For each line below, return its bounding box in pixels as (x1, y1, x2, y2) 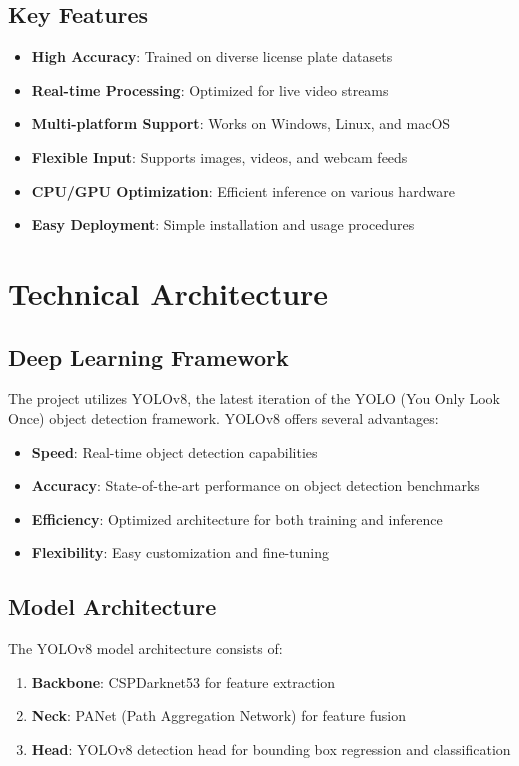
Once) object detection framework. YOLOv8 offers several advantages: (8, 407, 439, 428)
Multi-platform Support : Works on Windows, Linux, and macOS (31, 113, 451, 134)
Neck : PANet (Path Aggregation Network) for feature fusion (31, 705, 406, 726)
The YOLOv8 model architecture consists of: (8, 638, 283, 659)
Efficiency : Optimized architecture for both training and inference (31, 508, 443, 529)
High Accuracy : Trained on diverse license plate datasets (31, 46, 393, 67)
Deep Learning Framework (8, 341, 289, 372)
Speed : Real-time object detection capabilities (31, 441, 318, 462)
